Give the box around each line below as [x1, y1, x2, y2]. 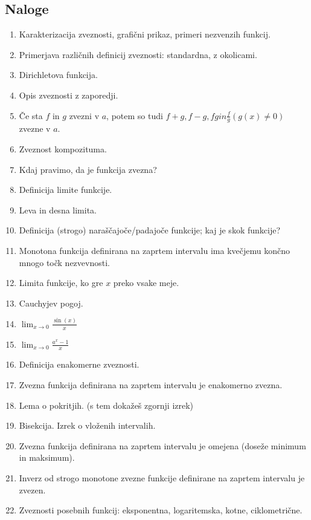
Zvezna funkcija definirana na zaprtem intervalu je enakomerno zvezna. [19, 378, 283, 391]
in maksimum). [19, 451, 75, 464]
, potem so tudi [106, 109, 163, 122]
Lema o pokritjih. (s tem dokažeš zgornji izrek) [19, 398, 194, 411]
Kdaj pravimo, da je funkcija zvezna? [19, 163, 157, 175]
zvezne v [19, 122, 51, 135]
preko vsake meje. [113, 276, 179, 289]
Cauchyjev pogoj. [19, 296, 83, 309]
